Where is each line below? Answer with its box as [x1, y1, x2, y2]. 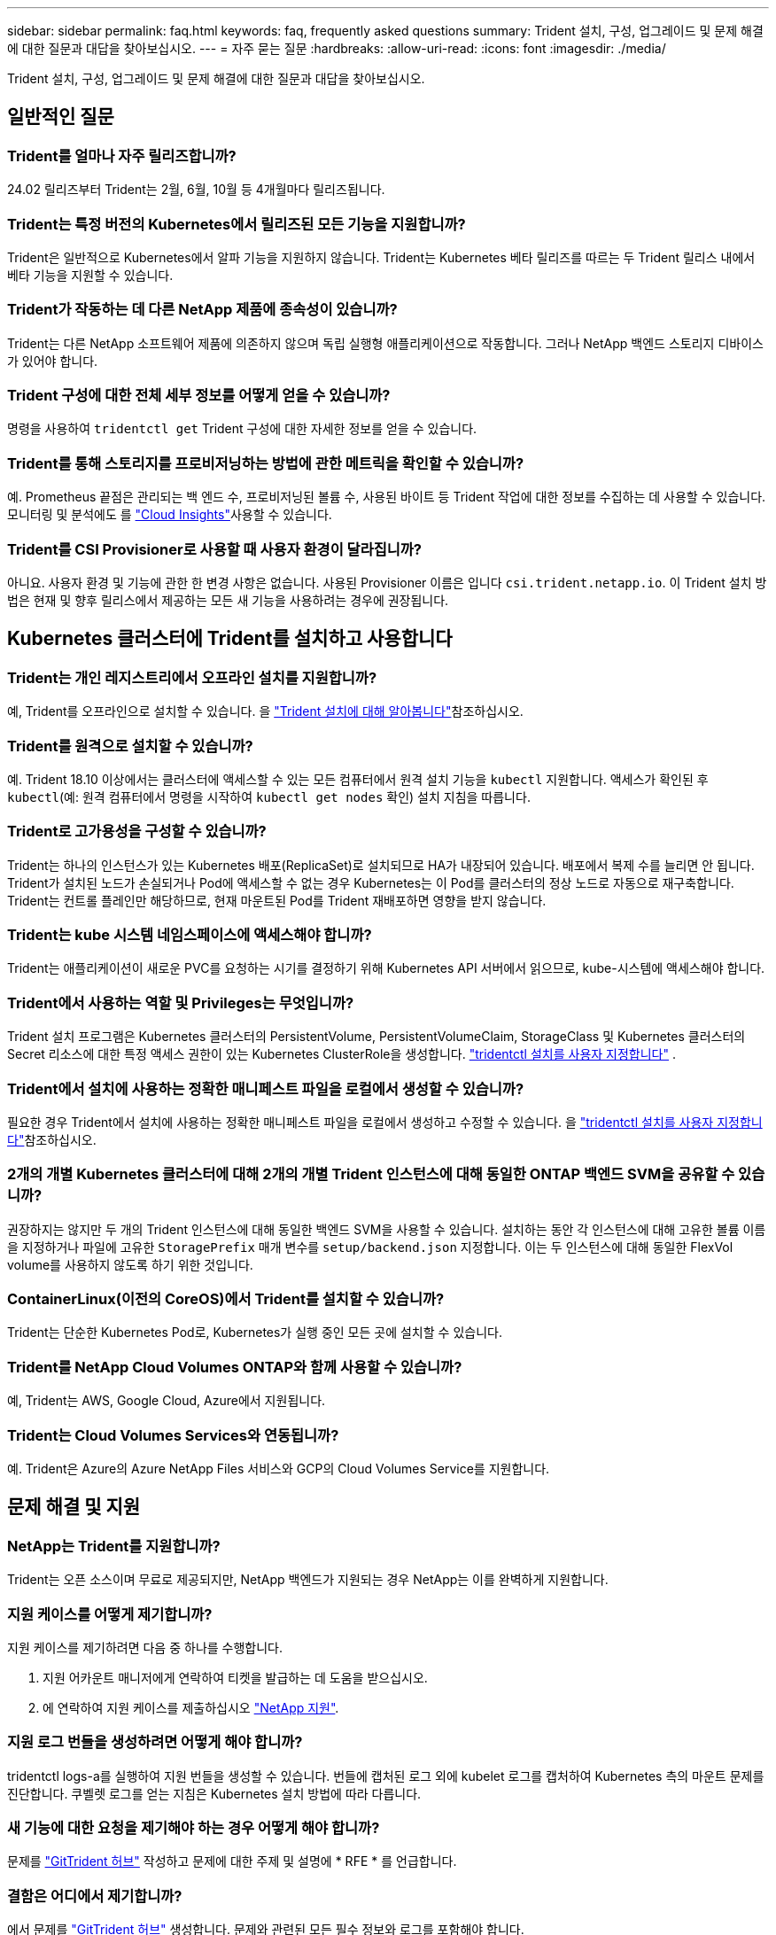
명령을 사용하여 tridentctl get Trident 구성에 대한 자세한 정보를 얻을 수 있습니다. [7, 421, 477, 437]
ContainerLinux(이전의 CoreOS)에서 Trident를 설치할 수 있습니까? [7, 1290, 445, 1309]
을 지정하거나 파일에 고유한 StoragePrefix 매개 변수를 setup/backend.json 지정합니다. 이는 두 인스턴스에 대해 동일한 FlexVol [7, 1239, 733, 1255]
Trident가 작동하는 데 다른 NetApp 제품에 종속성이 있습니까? [7, 300, 398, 319]
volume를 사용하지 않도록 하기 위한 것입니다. [7, 1256, 253, 1272]
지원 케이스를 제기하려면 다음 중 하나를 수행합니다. [7, 1639, 283, 1655]
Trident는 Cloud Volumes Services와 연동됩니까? [7, 1426, 339, 1444]
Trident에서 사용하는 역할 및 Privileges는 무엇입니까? [7, 993, 354, 1012]
